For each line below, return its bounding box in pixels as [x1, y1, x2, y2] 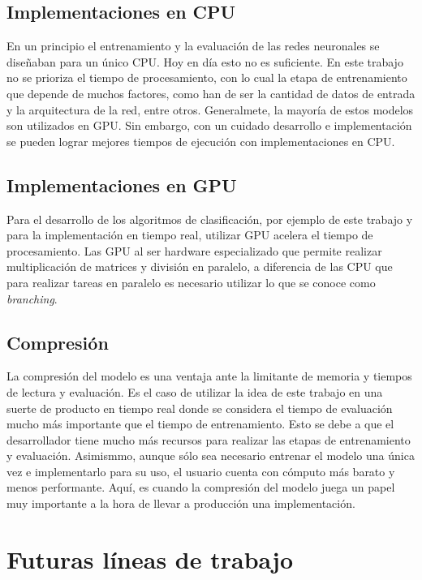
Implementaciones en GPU [6, 172, 237, 197]
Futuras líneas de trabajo [6, 542, 294, 575]
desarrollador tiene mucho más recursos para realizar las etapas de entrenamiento [6, 431, 411, 448]
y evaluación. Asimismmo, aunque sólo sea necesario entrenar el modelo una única [6, 447, 415, 464]
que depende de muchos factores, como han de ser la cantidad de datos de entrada [6, 84, 416, 101]
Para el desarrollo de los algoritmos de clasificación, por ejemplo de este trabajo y [6, 210, 413, 227]
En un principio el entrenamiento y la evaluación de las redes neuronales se [6, 37, 380, 54]
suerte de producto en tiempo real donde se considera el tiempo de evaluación [6, 399, 393, 416]
